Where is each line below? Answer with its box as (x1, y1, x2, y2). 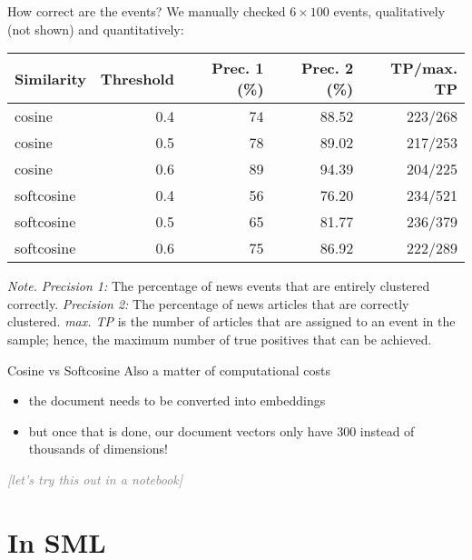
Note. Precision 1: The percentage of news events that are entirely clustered (7, 276, 430, 295)
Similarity (15, 67, 86, 89)
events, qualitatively (333, 2, 446, 20)
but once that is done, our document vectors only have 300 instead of (28, 421, 415, 440)
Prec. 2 (300, 57, 354, 79)
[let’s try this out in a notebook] (7, 469, 183, 488)
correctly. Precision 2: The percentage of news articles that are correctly (7, 294, 409, 313)
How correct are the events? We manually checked (7, 2, 286, 20)
